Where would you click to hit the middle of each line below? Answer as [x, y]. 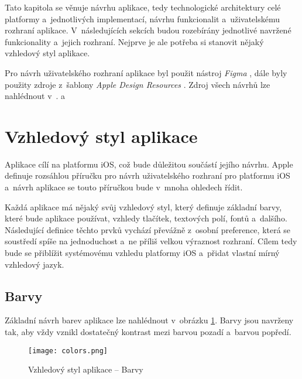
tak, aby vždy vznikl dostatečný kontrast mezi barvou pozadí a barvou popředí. [148, 332]
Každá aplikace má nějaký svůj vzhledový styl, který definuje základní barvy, [143, 206]
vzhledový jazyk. [35, 264]
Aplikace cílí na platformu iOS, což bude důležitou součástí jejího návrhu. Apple [149, 164]
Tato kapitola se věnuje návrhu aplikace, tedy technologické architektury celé [143, 7]
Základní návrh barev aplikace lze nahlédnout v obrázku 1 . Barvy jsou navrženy [149, 320]
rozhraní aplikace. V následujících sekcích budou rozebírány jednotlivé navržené [148, 30]
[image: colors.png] [68, 351]
